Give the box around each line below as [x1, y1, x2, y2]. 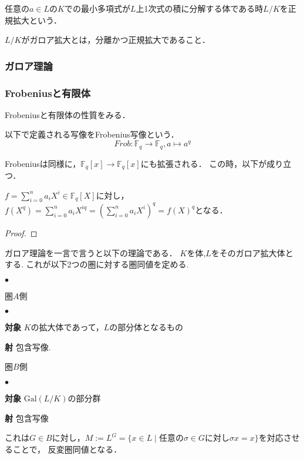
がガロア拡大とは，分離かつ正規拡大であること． [21, 33, 210, 46]
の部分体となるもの [109, 321, 183, 333]
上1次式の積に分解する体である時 [136, 2, 264, 14]
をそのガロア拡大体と [211, 246, 293, 259]
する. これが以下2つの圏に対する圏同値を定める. [5, 258, 189, 270]
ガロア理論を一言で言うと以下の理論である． [5, 246, 177, 259]
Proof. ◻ [5, 226, 38, 239]
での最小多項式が [64, 2, 130, 14]
